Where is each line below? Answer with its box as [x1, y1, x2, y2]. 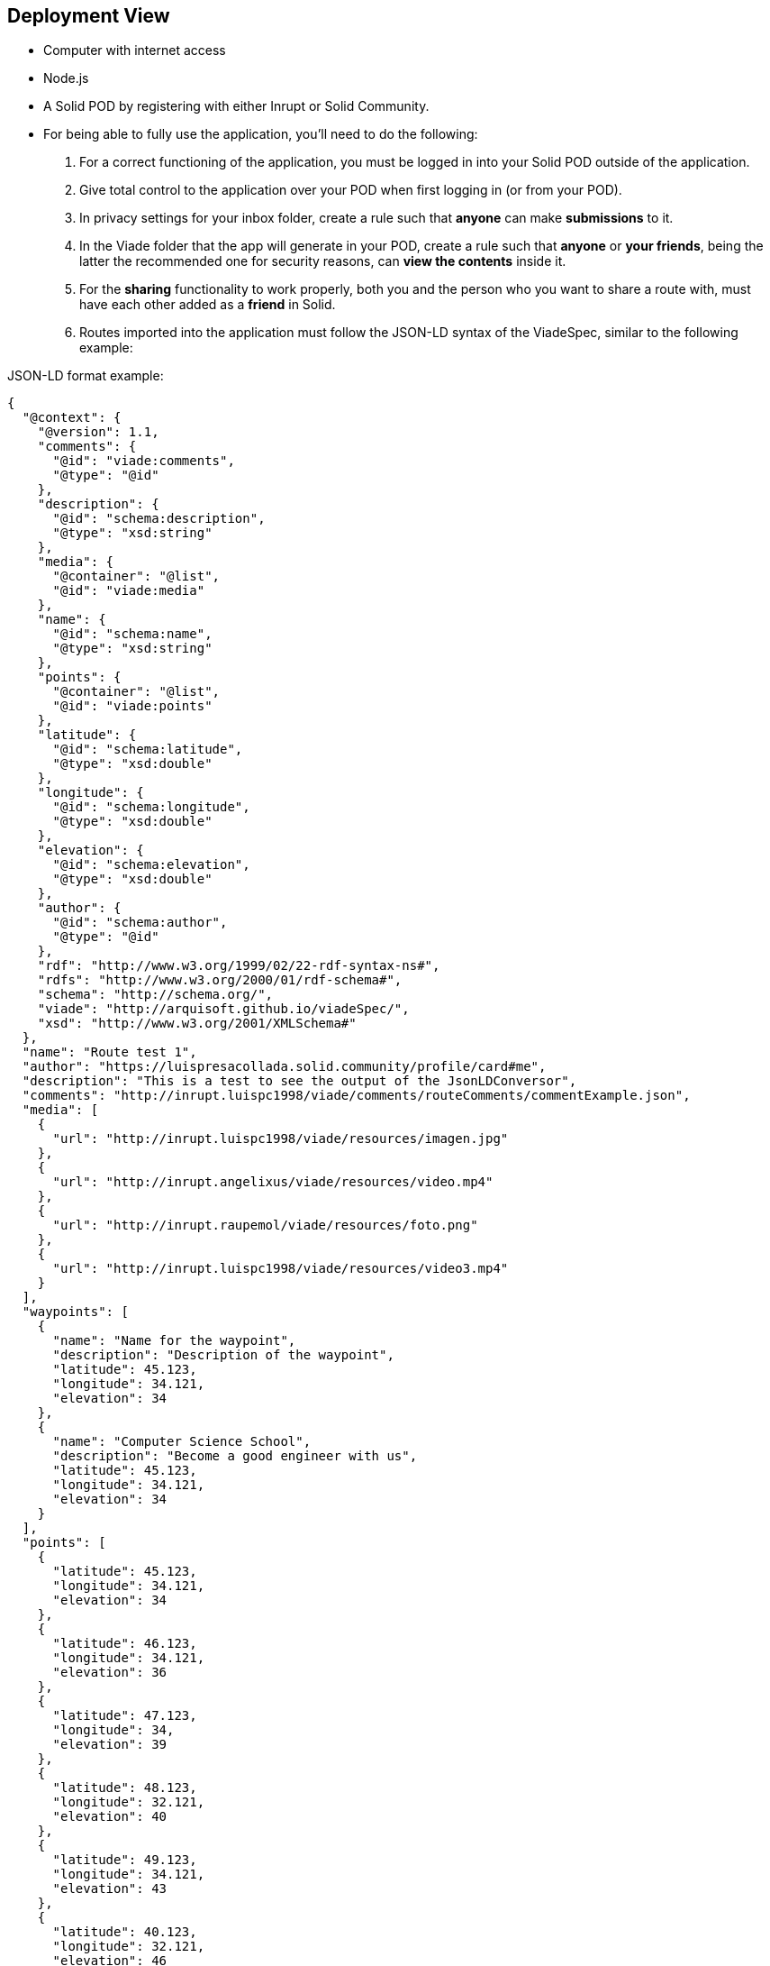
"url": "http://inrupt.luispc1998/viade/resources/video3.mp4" [52, 1261, 509, 1276]
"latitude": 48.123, [52, 1780, 197, 1796]
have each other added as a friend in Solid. [79, 297, 336, 313]
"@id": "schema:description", [52, 511, 266, 526]
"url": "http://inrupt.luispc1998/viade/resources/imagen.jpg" [52, 1131, 509, 1147]
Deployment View [7, 5, 170, 27]
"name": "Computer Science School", [52, 1434, 312, 1449]
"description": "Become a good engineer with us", [52, 1449, 418, 1464]
